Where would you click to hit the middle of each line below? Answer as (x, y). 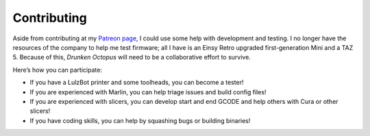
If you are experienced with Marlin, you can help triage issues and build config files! (148, 92)
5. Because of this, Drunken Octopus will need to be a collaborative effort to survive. (132, 57)
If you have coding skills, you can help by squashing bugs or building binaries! (140, 120)
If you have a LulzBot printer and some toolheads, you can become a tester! (137, 83)
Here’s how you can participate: (58, 70)
